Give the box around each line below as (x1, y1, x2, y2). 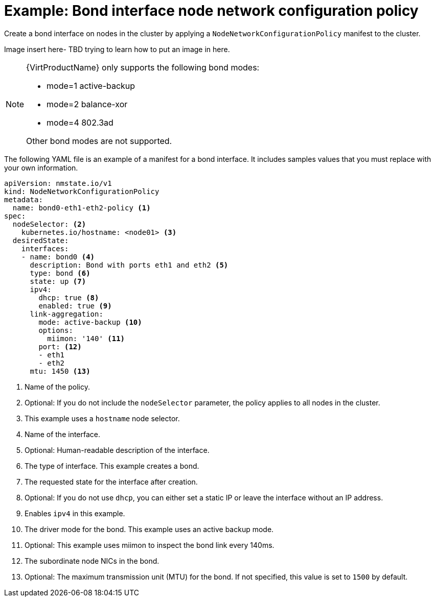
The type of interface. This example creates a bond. (25, 461, 199, 470)
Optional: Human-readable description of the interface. (25, 445, 210, 454)
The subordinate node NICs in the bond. (25, 556, 159, 565)
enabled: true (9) (38, 301, 112, 310)
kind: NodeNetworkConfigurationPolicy (4, 187, 159, 196)
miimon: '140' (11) (47, 334, 125, 343)
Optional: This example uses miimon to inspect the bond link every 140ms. (25, 540, 274, 549)
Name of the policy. (25, 382, 90, 391)
